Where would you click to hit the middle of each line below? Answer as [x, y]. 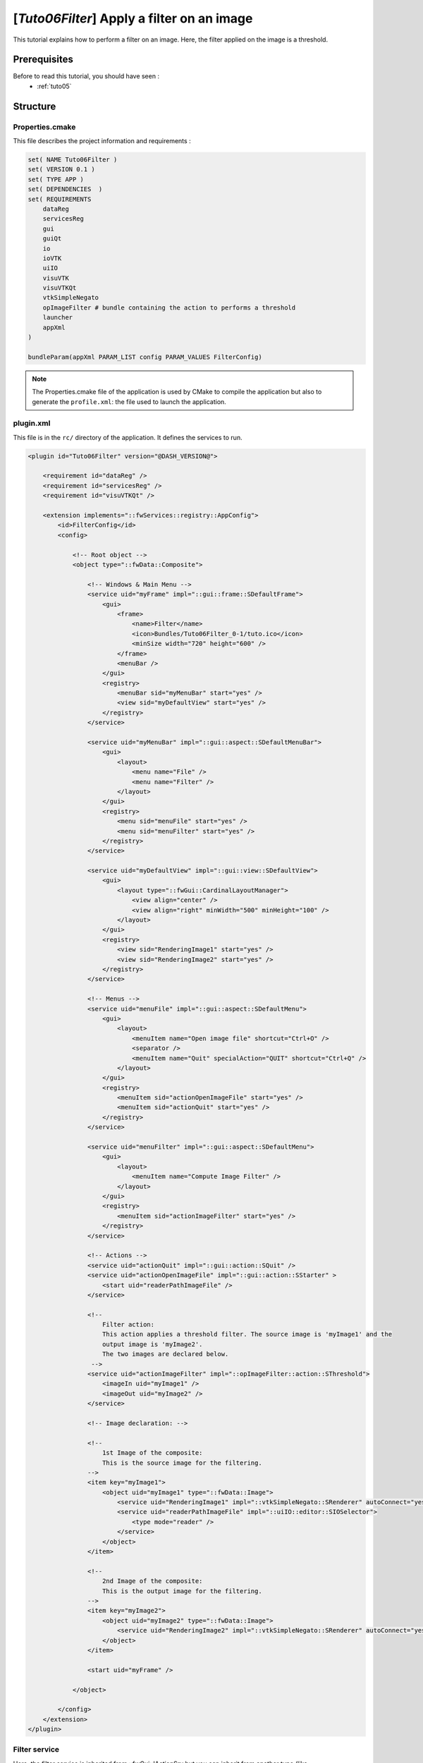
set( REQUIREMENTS [60, 199]
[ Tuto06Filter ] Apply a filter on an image [133, 18]
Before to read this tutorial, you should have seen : [86, 76]
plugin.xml [32, 423]
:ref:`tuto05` [54, 86]
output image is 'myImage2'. [153, 1344]
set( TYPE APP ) [56, 179]
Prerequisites [43, 60]
